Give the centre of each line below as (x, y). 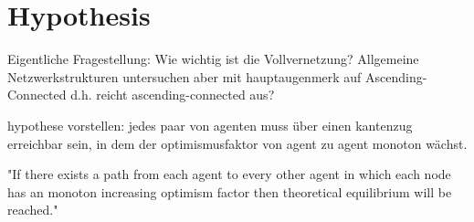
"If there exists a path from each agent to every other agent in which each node (229, 174)
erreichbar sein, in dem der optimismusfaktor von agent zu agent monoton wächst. (237, 143)
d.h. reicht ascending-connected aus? (173, 95)
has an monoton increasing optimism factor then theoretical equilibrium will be (230, 191)
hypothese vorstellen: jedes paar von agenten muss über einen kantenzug (210, 125)
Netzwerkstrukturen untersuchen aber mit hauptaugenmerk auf (184, 76)
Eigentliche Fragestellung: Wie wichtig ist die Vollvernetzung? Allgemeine (213, 59)
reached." (33, 210)
